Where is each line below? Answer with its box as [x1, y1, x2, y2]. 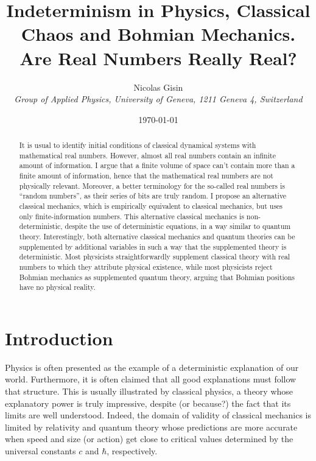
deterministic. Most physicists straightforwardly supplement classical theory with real [19, 252, 290, 262]
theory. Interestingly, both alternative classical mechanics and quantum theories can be [19, 231, 295, 241]
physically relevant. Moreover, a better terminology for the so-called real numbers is [19, 180, 285, 191]
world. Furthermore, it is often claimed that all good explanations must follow [5, 373, 297, 385]
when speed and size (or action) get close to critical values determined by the [5, 432, 293, 445]
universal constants [5, 445, 76, 457]
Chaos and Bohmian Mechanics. [21, 21, 296, 46]
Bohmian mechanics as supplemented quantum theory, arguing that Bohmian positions [19, 272, 295, 282]
